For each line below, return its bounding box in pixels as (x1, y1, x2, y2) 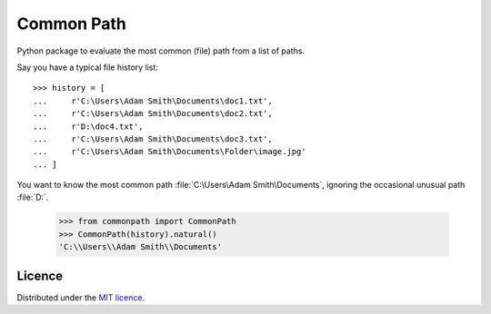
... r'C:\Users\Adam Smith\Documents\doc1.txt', (33, 95, 273, 106)
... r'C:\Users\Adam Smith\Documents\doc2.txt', (33, 109, 273, 119)
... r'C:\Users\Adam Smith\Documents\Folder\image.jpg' (33, 146, 306, 157)
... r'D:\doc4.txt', (33, 121, 144, 132)
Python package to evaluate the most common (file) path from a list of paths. (16, 45, 305, 56)
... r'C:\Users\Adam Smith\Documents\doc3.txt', (33, 133, 273, 144)
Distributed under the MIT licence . (16, 291, 145, 303)
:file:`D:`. (16, 191, 49, 203)
